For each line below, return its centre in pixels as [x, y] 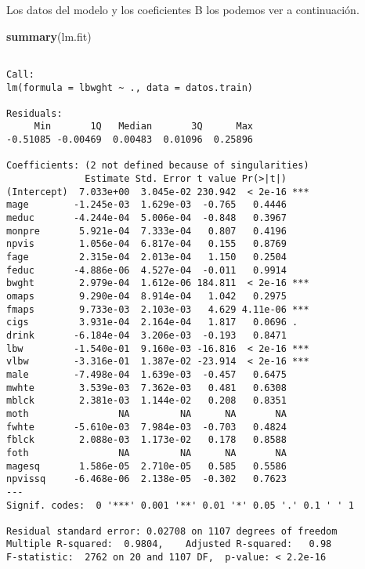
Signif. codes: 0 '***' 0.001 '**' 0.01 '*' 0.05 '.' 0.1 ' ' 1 [180, 505]
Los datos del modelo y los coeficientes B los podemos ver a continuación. [183, 9]
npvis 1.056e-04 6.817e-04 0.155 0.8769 [146, 244]
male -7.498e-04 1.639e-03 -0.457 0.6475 [146, 374]
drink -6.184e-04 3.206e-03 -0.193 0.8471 [146, 335]
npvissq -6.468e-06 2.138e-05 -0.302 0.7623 [146, 479]
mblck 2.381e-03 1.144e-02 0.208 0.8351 [146, 401]
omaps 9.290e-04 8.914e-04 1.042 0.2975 [146, 296]
